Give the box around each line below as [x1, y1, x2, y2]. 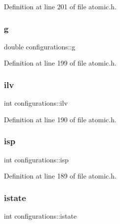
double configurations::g [4, 41, 75, 51]
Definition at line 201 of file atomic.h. [4, 1, 117, 11]
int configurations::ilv [4, 98, 68, 108]
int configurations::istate [4, 211, 77, 221]
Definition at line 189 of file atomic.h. [4, 171, 117, 181]
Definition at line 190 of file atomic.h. [4, 114, 117, 124]
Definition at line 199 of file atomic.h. [4, 58, 117, 68]
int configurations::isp [4, 154, 69, 164]
